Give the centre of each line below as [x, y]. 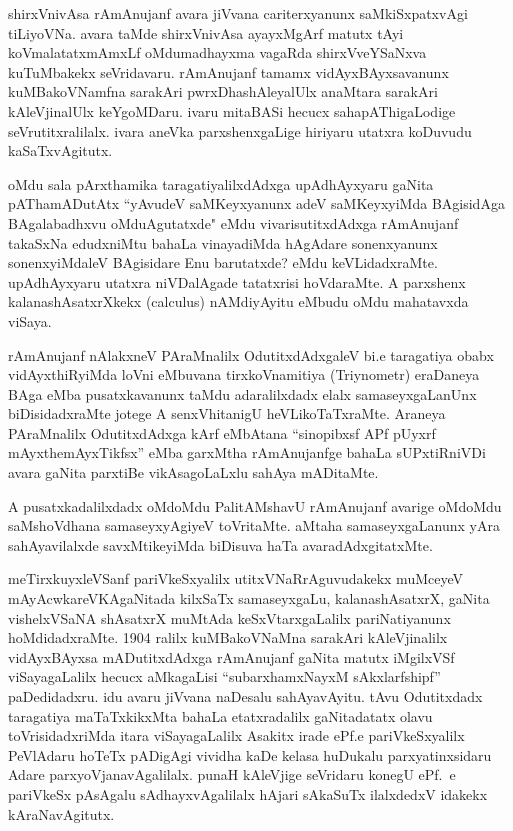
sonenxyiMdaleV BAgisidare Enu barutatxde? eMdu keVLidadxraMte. [223, 262]
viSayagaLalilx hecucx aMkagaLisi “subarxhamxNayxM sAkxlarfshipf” [224, 676]
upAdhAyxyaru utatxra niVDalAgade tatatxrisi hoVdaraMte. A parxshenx [237, 281]
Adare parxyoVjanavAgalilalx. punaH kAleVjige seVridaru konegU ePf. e [232, 774]
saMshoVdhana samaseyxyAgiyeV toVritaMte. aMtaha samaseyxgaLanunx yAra [254, 525]
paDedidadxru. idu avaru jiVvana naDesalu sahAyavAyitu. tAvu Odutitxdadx [245, 696]
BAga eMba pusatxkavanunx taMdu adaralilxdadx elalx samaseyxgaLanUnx [242, 393]
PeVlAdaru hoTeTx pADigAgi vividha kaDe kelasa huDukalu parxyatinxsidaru [250, 754]
